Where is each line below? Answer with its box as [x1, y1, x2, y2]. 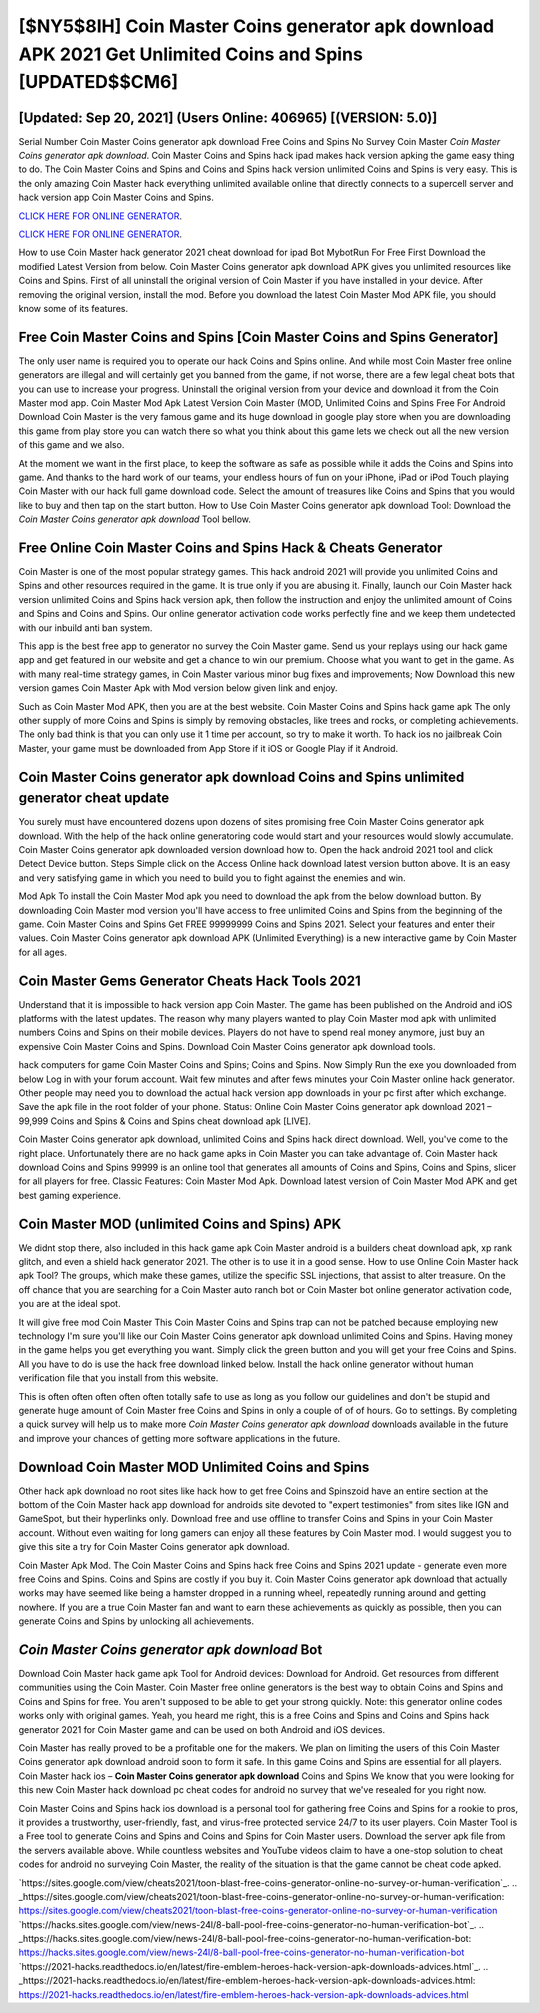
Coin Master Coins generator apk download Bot [18, 1641, 323, 1658]
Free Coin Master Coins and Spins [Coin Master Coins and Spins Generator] [18, 328, 499, 345]
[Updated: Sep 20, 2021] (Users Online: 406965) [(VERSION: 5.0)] [18, 109, 438, 126]
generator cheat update [18, 790, 170, 807]
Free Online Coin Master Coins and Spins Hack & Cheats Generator [18, 539, 443, 556]
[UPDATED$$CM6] [18, 71, 179, 94]
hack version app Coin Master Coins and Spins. [18, 191, 214, 204]
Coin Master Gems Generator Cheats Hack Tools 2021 [18, 972, 361, 989]
